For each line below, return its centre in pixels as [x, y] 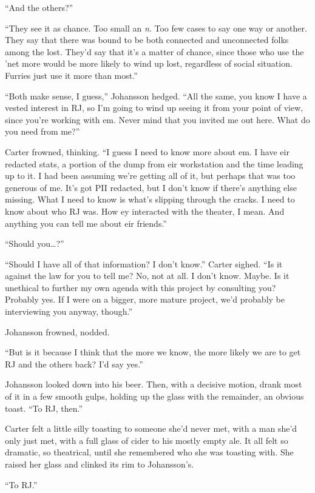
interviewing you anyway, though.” [69, 311]
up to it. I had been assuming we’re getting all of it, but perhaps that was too [150, 176]
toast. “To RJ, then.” [44, 408]
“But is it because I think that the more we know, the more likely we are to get [153, 352]
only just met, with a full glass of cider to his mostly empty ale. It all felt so [147, 440]
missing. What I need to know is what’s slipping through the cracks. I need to [150, 199]
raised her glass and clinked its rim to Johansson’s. [100, 464]
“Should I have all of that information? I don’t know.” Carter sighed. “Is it [144, 263]
